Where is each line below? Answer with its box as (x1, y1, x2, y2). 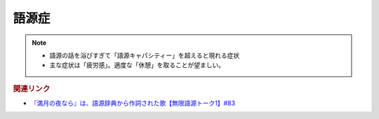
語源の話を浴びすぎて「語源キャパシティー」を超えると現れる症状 (49, 51, 240, 59)
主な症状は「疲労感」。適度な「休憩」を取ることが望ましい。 (49, 61, 225, 69)
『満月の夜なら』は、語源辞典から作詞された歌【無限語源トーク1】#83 (30, 99, 235, 107)
